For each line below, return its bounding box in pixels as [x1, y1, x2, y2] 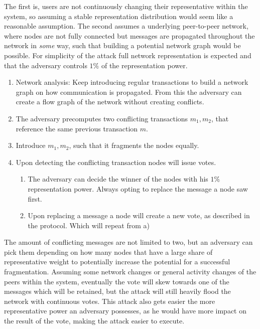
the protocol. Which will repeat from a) [28, 220, 150, 230]
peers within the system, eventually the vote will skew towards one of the [4, 276, 229, 286]
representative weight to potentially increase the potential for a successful [4, 256, 230, 267]
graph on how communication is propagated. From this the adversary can [16, 86, 242, 97]
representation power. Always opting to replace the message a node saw [28, 183, 248, 194]
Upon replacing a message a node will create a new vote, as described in [28, 210, 250, 221]
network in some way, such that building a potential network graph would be [4, 40, 241, 51]
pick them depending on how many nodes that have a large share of [4, 246, 213, 257]
